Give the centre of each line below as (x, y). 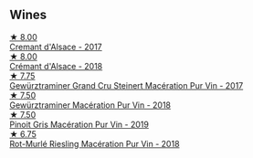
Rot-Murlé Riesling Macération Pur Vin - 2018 (95, 143)
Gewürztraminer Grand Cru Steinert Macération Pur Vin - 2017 (126, 85)
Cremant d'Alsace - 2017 (56, 47)
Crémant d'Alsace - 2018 (56, 66)
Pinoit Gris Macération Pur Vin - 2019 (79, 124)
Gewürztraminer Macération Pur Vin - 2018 (90, 105)
